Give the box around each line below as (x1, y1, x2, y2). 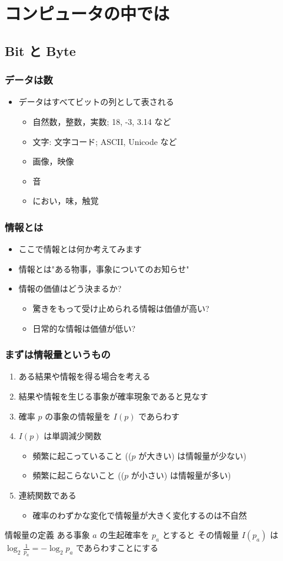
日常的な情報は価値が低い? (32, 322, 136, 334)
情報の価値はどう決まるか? (18, 282, 122, 295)
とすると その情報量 (162, 529, 239, 541)
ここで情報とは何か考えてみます (18, 243, 142, 255)
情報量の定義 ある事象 (5, 529, 90, 541)
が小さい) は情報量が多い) (131, 469, 231, 481)
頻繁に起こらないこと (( (32, 469, 125, 481)
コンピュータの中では (5, 1, 170, 25)
